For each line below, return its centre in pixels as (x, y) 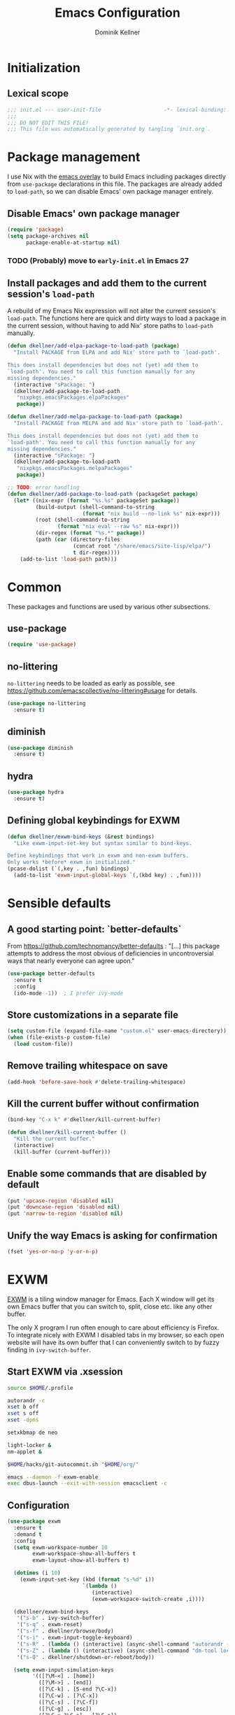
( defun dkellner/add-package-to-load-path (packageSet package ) (103, 494)
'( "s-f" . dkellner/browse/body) (65, 1631)
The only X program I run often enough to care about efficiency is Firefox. (113, 1328)
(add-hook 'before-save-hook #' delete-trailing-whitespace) (97, 1082)
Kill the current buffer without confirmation (103, 1104)
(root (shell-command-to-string (83, 520)
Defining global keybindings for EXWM (94, 821)
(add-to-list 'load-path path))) (69, 559)
